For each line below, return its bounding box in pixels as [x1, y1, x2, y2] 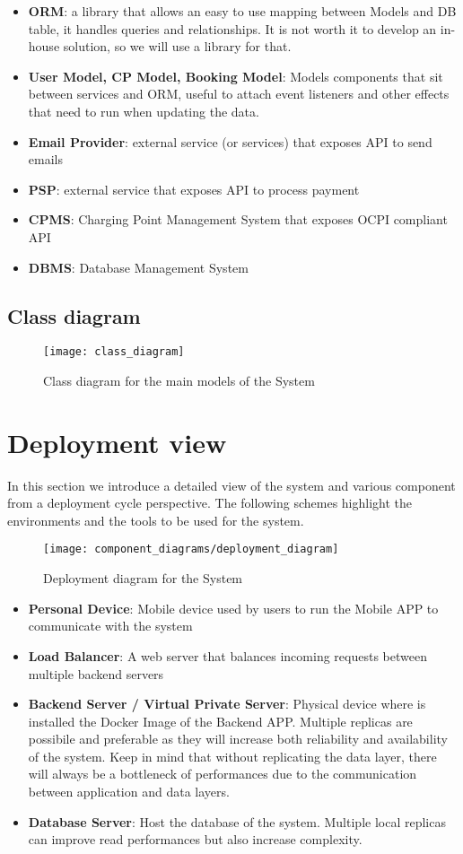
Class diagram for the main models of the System [43, 370, 315, 389]
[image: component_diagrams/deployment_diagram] [43, 543, 339, 556]
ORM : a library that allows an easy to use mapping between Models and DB [28, 2, 457, 20]
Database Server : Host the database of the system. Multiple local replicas [28, 812, 446, 831]
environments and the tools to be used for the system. [7, 510, 304, 529]
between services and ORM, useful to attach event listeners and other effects [28, 84, 450, 103]
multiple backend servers [28, 664, 164, 683]
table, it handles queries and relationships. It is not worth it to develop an [28, 19, 437, 38]
